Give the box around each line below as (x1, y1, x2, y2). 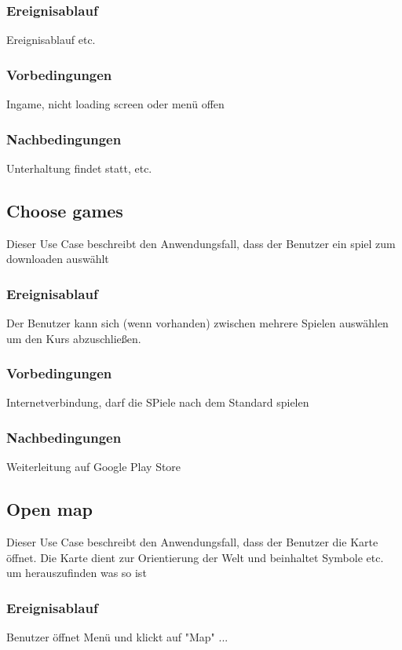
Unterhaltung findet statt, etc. (6, 159, 152, 176)
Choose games (6, 198, 123, 222)
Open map (6, 497, 93, 521)
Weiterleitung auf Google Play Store (6, 458, 181, 475)
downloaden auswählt (6, 250, 109, 267)
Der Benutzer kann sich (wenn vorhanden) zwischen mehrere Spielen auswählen (6, 315, 389, 331)
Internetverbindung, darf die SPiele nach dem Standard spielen (6, 394, 309, 411)
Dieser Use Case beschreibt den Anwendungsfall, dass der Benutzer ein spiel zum (6, 235, 396, 251)
